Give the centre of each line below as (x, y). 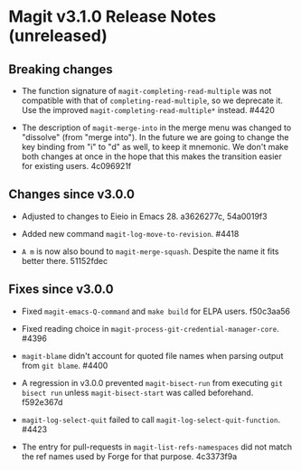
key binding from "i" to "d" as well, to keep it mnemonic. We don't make (155, 147)
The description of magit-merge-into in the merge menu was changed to (156, 127)
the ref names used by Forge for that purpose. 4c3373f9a (129, 456)
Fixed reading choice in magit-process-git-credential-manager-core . (150, 328)
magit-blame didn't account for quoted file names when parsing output (152, 355)
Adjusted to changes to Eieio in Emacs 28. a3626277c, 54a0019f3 (144, 216)
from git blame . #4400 (65, 365)
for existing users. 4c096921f (76, 166)
